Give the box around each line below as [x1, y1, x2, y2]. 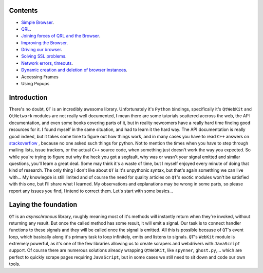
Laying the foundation [9, 200, 77, 209]
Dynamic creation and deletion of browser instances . [21, 67, 128, 73]
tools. [9, 261, 20, 267]
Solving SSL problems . [21, 54, 67, 59]
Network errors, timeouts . [21, 60, 73, 66]
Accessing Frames [21, 73, 58, 80]
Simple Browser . [21, 19, 54, 25]
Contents [9, 6, 38, 15]
